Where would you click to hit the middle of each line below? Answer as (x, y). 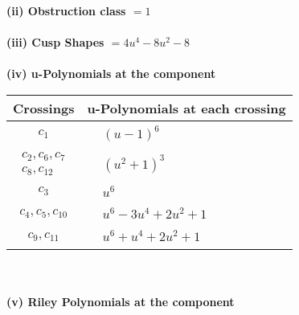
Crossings (44, 108)
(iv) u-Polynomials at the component (111, 74)
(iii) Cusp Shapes (55, 42)
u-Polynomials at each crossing (186, 108)
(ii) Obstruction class (66, 10)
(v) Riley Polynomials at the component (121, 301)
